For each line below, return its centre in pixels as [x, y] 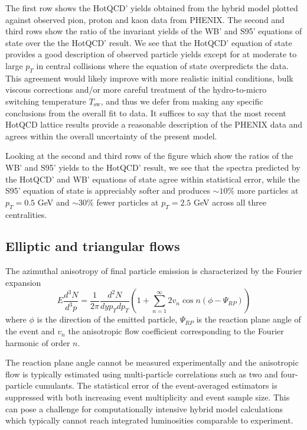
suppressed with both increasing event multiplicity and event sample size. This [148, 397]
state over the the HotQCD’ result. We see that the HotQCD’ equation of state [149, 42]
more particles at [268, 190]
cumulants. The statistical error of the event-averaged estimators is [156, 385]
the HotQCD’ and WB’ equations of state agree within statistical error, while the [153, 179]
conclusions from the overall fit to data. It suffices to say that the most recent [146, 113]
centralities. [26, 214]
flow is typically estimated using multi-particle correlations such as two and [142, 374]
